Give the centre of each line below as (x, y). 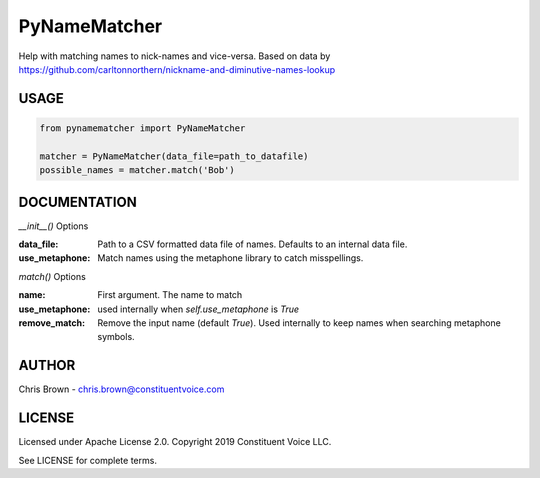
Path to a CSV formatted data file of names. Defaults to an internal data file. (252, 244)
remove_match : (51, 322)
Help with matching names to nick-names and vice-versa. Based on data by (174, 56)
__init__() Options (53, 226)
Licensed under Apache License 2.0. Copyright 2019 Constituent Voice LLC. (175, 442)
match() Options (52, 276)
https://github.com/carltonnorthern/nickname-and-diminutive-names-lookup (177, 69)
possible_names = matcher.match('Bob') (137, 170)
